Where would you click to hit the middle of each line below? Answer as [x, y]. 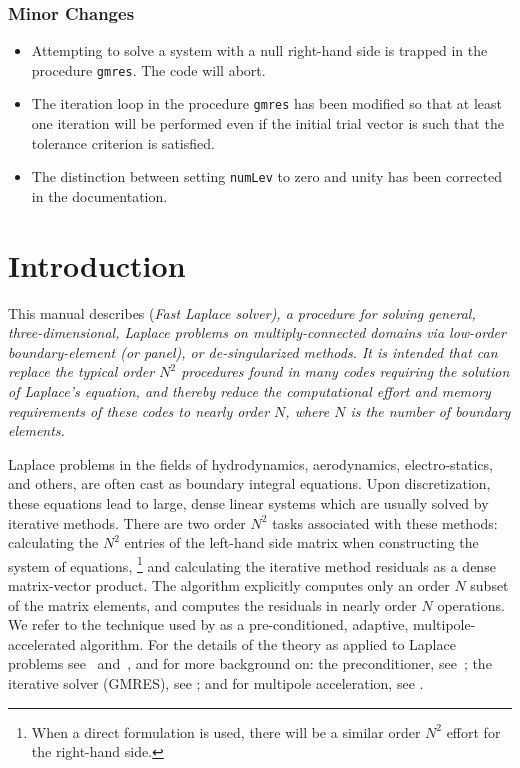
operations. [471, 604]
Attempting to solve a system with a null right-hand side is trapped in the [259, 50]
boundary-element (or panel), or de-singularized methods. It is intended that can [253, 351]
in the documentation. [99, 195]
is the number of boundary [430, 410]
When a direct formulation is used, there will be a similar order [226, 731]
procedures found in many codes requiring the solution [345, 371]
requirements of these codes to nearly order [139, 410]
